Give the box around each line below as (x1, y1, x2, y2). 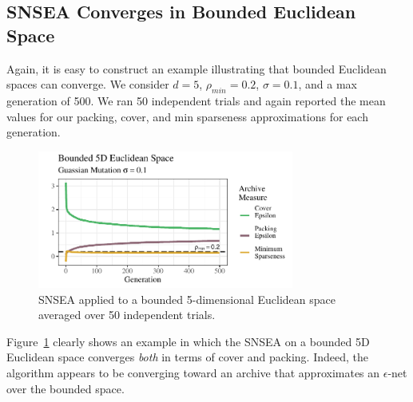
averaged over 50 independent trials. (38, 306, 216, 323)
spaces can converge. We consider (6, 76, 169, 93)
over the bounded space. (6, 380, 125, 396)
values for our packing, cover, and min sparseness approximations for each (6, 108, 368, 124)
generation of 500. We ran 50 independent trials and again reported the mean (6, 92, 386, 108)
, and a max (298, 76, 357, 93)
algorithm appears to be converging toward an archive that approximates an (6, 364, 380, 380)
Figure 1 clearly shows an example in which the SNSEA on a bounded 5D (6, 333, 370, 349)
